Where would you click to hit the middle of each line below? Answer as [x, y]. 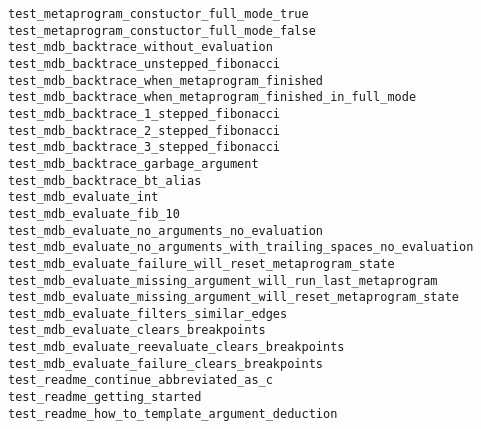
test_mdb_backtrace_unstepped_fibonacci [144, 63]
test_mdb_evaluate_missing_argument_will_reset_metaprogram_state [234, 297]
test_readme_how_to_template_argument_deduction [173, 413]
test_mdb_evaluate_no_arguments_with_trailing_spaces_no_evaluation [241, 247]
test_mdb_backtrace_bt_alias [105, 180]
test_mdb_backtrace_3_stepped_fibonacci [144, 147]
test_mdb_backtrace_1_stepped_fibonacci [144, 113]
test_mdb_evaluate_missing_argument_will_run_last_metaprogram [223, 280]
